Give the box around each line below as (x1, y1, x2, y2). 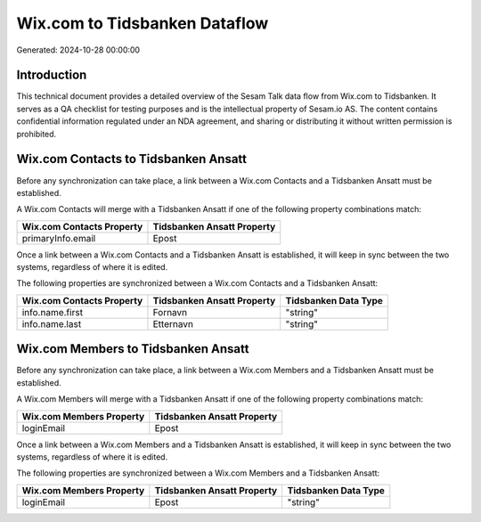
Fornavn (152, 306, 188, 318)
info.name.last (21, 317, 82, 330)
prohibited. (16, 128, 57, 139)
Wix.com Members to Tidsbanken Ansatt (16, 341, 249, 356)
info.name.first (21, 306, 84, 318)
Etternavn (152, 317, 193, 330)
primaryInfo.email (21, 232, 96, 244)
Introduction (16, 68, 87, 83)
